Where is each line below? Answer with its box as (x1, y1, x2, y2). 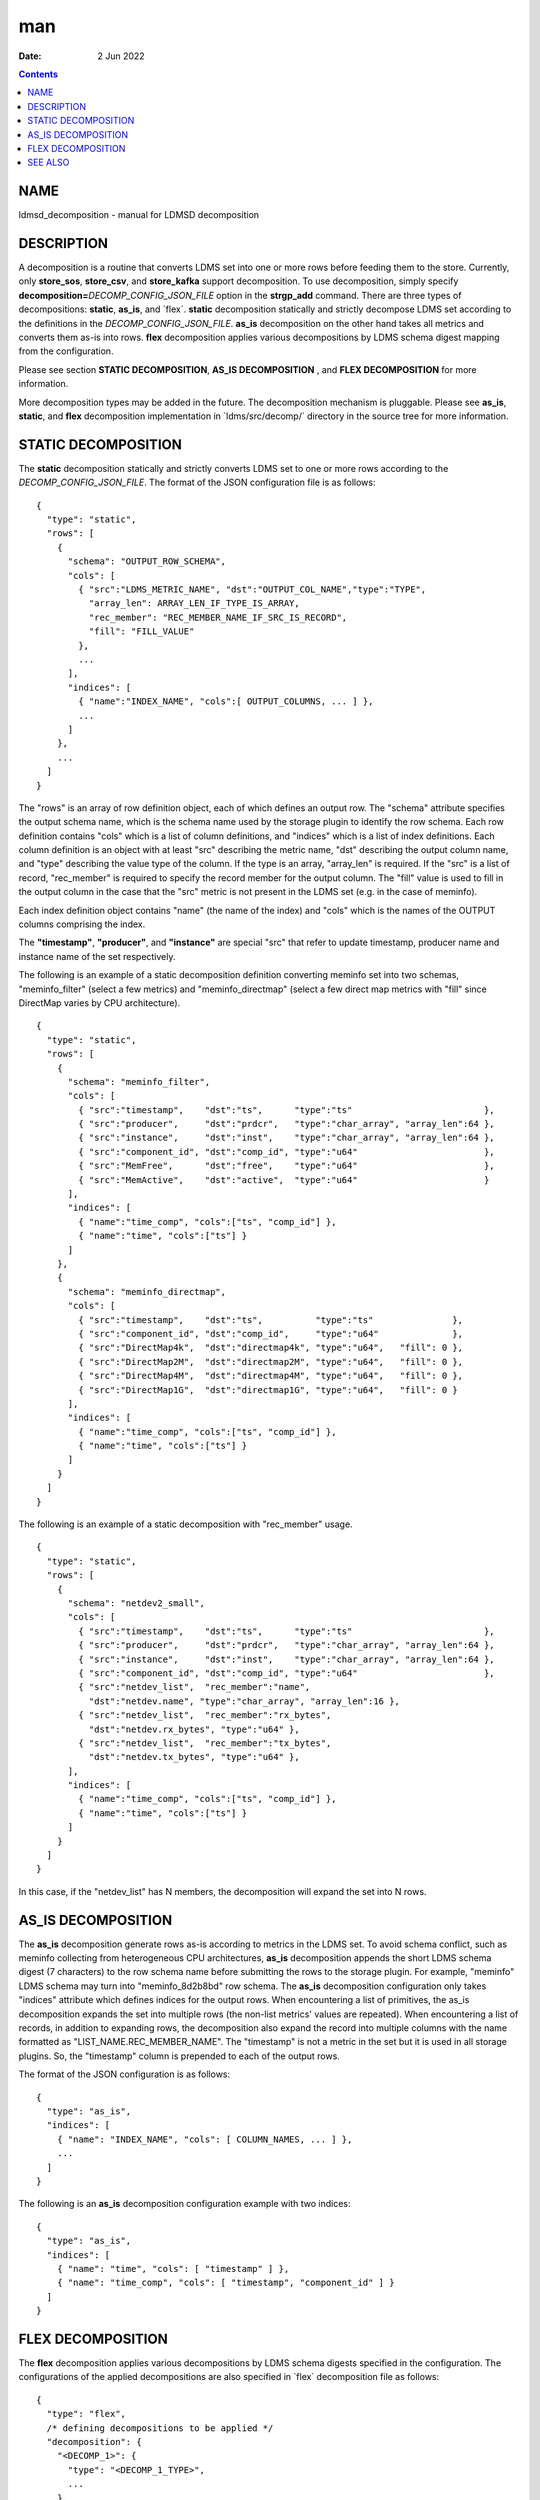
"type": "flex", (46, 2408, 127, 2420)
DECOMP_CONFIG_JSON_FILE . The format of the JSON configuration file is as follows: (18, 476, 376, 489)
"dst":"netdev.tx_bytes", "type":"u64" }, (88, 1751, 300, 1763)
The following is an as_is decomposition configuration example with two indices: (18, 2198, 351, 2210)
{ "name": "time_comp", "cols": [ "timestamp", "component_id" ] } (56, 2277, 395, 2289)
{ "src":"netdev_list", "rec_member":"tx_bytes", (78, 1737, 332, 1749)
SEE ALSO (27, 156, 70, 169)
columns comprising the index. (18, 918, 146, 930)
